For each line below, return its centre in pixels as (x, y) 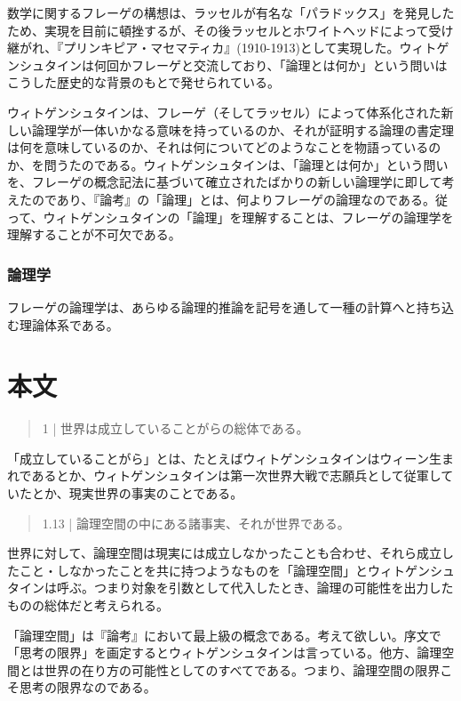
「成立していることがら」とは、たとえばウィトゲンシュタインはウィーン (218, 458)
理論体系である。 (69, 324)
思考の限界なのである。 (87, 687)
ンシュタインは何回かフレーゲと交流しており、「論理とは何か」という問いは (227, 64)
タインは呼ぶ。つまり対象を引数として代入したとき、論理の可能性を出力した (230, 588)
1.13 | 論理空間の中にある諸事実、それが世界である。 (196, 523)
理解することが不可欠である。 (94, 234)
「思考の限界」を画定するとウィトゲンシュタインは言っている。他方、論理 (225, 653)
